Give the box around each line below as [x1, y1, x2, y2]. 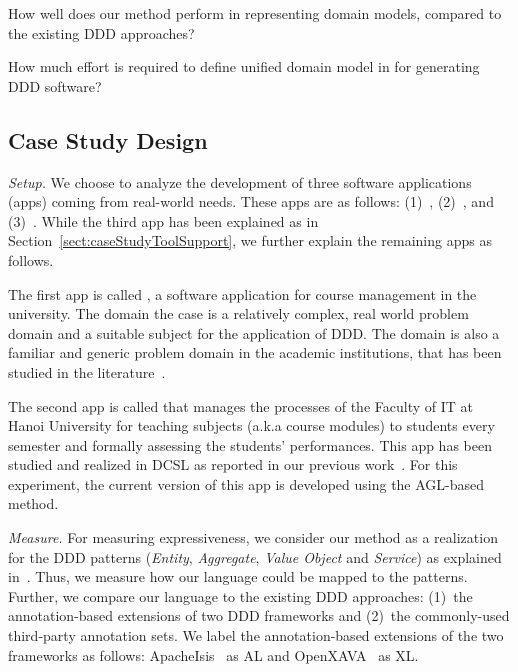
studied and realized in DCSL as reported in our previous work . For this [8, 454, 458, 475]
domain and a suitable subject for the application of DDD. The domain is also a [8, 322, 500, 343]
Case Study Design [8, 124, 208, 155]
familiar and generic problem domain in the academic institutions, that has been [8, 342, 502, 363]
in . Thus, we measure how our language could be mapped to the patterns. [8, 566, 468, 587]
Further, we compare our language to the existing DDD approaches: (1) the [8, 585, 473, 606]
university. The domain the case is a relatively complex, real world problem [8, 303, 469, 324]
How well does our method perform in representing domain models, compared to [8, 3, 502, 23]
